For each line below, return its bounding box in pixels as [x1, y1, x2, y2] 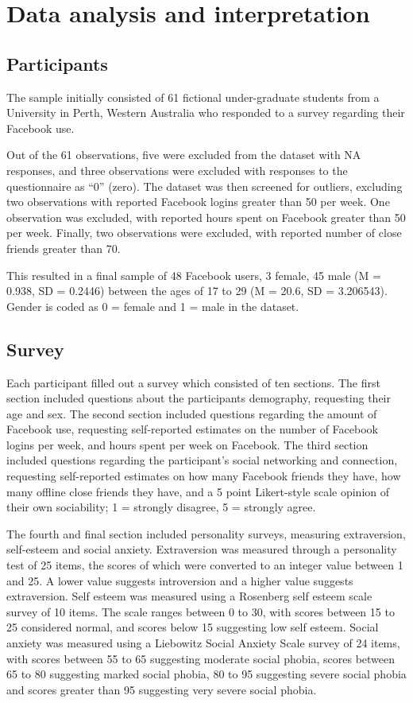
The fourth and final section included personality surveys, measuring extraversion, [6, 525, 406, 542]
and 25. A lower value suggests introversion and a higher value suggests [6, 572, 353, 588]
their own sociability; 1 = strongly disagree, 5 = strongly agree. [6, 499, 316, 515]
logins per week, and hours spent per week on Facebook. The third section [6, 436, 369, 452]
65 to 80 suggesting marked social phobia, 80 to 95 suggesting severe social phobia [6, 666, 407, 682]
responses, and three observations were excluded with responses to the [6, 161, 348, 178]
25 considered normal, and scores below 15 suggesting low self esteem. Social [6, 619, 379, 635]
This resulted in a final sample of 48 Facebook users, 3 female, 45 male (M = [6, 266, 381, 283]
